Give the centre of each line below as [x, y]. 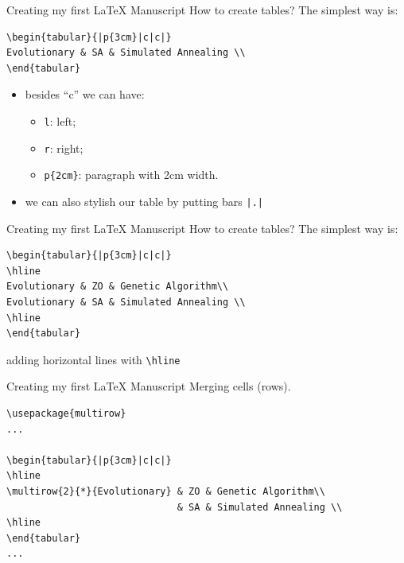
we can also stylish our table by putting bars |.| [144, 201]
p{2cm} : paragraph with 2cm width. [131, 175]
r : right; [64, 148]
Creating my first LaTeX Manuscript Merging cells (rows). [149, 386]
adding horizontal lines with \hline [93, 359]
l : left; [60, 120]
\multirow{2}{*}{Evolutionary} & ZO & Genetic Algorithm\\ [166, 491]
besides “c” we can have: [85, 94]
